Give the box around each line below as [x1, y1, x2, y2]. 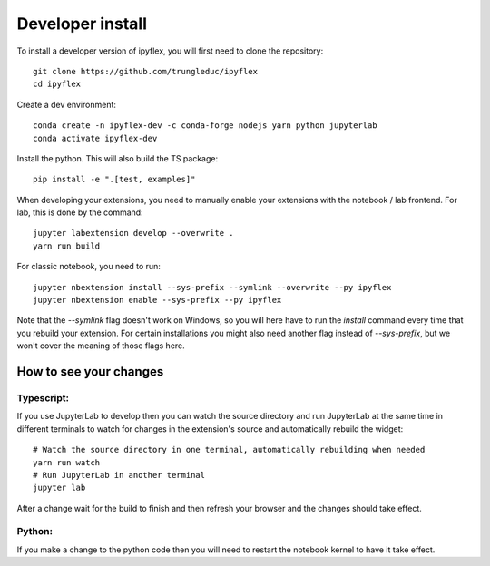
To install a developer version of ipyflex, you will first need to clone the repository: [16, 45, 324, 56]
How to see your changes [16, 364, 164, 379]
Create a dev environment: [16, 99, 117, 110]
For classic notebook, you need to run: [16, 261, 161, 272]
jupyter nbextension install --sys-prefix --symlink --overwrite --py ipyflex [33, 282, 392, 292]
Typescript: [16, 391, 70, 404]
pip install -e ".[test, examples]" [33, 174, 196, 185]
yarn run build [33, 240, 101, 251]
